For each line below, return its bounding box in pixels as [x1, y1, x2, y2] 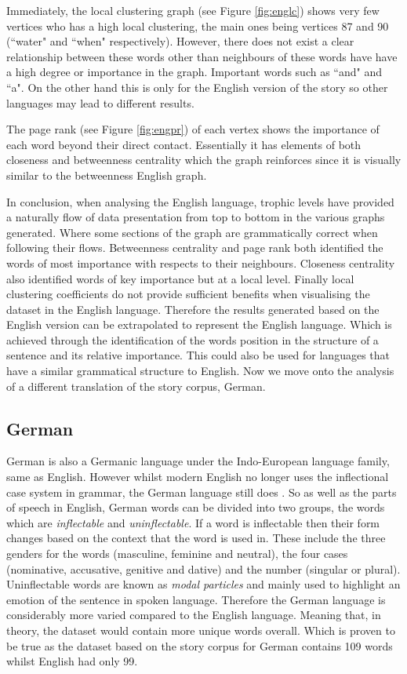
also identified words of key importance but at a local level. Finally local [6, 270, 354, 286]
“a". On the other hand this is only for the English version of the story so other [6, 78, 388, 95]
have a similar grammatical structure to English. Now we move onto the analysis [6, 363, 394, 379]
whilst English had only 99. [6, 653, 138, 669]
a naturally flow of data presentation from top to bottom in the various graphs [6, 209, 385, 225]
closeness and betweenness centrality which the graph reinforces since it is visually [6, 151, 402, 168]
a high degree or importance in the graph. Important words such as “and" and [6, 64, 382, 80]
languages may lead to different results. [6, 94, 194, 111]
